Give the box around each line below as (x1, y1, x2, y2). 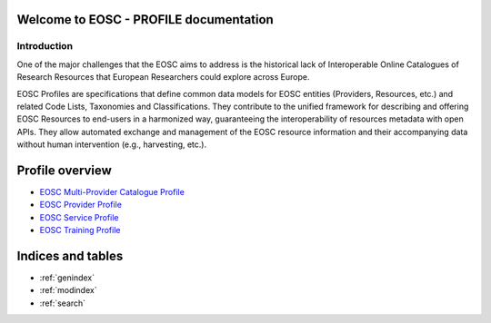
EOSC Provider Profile (39, 200, 123, 210)
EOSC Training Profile (39, 225, 121, 236)
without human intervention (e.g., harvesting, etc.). (16, 139, 207, 150)
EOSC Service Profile (39, 211, 119, 222)
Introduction (16, 40, 73, 53)
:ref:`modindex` (39, 285, 97, 296)
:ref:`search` (39, 298, 86, 308)
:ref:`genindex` (39, 272, 95, 283)
